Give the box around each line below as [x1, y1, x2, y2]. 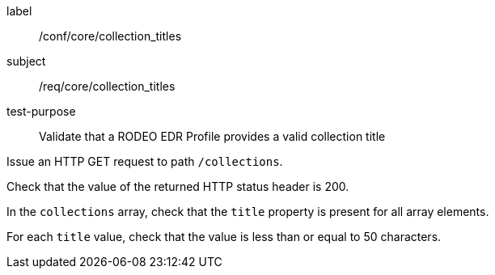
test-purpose [6, 104, 76, 118]
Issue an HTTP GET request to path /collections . [6, 154, 283, 168]
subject [6, 54, 46, 68]
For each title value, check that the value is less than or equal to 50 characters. [6, 230, 442, 243]
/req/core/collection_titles [39, 79, 176, 93]
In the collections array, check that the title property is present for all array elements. [6, 205, 489, 218]
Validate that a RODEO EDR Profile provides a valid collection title [39, 129, 386, 143]
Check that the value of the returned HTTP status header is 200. [6, 180, 349, 193]
